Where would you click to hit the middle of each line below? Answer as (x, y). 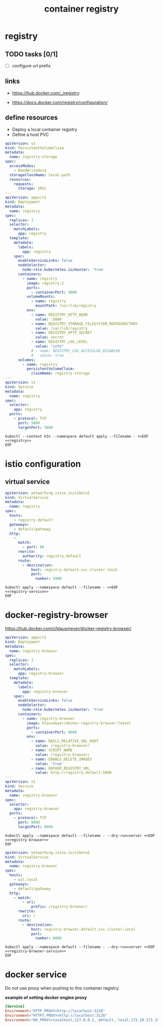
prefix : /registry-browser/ (59, 907)
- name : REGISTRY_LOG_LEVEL (59, 342)
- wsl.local (26, 880)
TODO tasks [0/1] (32, 54)
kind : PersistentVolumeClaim (34, 148)
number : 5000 (49, 579)
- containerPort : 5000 (54, 292)
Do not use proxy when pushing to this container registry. (62, 988)
